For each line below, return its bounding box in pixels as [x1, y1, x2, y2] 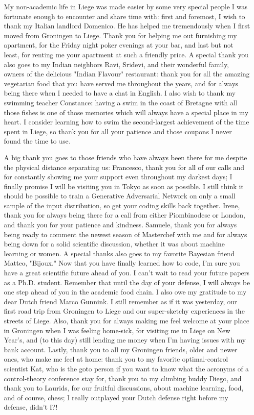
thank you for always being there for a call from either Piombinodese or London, [4, 210, 245, 220]
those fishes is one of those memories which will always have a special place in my [4, 107, 249, 117]
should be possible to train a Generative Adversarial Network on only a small [4, 191, 235, 201]
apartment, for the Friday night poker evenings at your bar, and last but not [4, 40, 233, 50]
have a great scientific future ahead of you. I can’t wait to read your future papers [4, 268, 250, 278]
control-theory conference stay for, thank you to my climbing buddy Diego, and [4, 373, 242, 383]
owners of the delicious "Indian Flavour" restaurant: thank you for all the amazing [4, 69, 250, 79]
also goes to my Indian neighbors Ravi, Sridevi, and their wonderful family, [4, 59, 229, 69]
